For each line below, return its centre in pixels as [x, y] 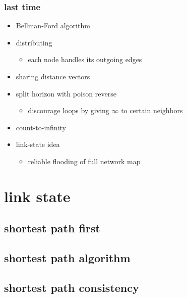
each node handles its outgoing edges [85, 59]
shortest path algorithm [67, 258]
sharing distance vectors [53, 76]
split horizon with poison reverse [66, 93]
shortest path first [52, 228]
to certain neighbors [152, 110]
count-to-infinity [41, 127]
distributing [34, 42]
